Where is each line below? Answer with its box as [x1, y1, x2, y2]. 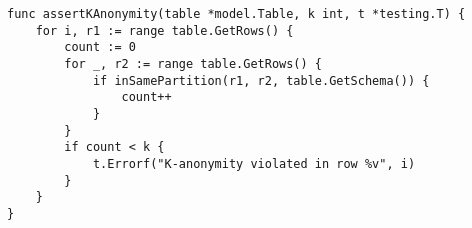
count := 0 [64, 40, 136, 55]
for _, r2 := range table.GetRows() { [64, 56, 322, 71]
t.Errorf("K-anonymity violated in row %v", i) [92, 156, 416, 171]
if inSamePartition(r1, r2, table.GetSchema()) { [92, 73, 430, 88]
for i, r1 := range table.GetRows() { [35, 23, 294, 38]
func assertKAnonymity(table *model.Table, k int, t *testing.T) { [7, 7, 466, 21]
